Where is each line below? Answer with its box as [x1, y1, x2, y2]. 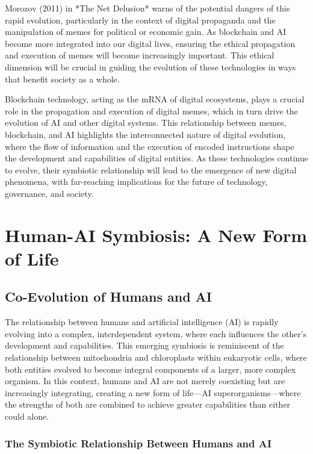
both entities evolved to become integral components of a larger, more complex [5, 362, 296, 375]
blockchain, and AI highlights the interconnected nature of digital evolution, [5, 128, 286, 140]
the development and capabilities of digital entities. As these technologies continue [5, 152, 308, 164]
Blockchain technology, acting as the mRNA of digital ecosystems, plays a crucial [5, 93, 305, 105]
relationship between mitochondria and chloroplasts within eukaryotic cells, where [5, 351, 307, 364]
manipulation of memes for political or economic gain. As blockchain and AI [5, 25, 287, 38]
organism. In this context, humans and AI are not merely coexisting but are [5, 375, 285, 387]
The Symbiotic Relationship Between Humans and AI [5, 435, 272, 450]
